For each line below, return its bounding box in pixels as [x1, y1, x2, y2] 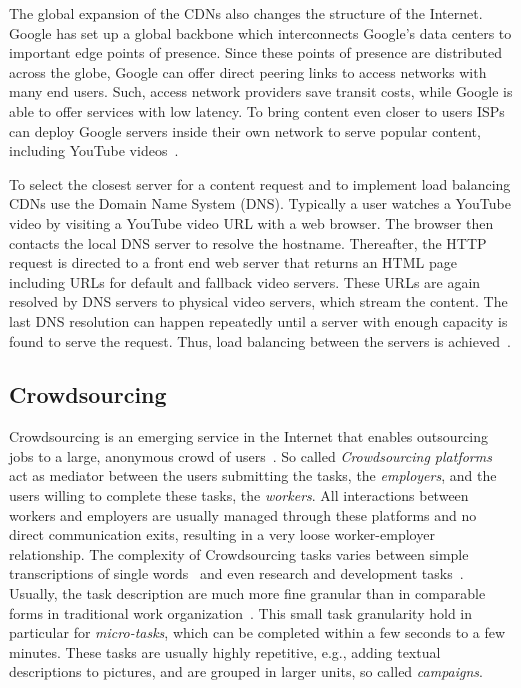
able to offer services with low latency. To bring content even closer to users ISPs [9, 100, 505, 121]
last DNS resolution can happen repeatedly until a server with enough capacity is [9, 310, 508, 331]
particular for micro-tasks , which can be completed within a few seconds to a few [9, 622, 506, 643]
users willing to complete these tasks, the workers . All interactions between [9, 485, 469, 506]
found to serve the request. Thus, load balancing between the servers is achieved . [9, 330, 511, 351]
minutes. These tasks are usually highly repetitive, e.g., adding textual [9, 641, 441, 662]
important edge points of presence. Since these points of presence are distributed [9, 42, 502, 63]
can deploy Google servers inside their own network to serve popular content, [9, 120, 481, 141]
